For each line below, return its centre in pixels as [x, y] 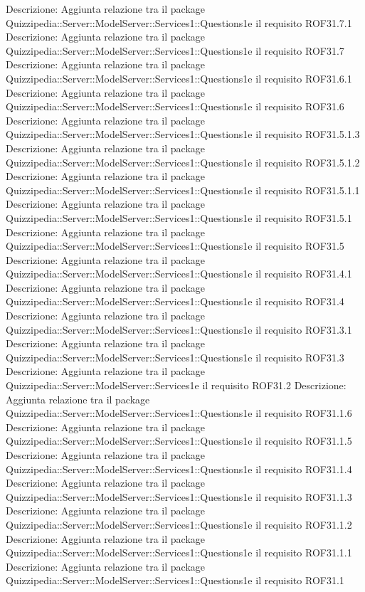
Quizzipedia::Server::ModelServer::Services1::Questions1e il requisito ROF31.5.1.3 [183, 134]
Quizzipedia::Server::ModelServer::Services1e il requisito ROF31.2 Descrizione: [176, 385]
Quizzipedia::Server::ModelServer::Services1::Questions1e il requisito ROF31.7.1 [179, 22]
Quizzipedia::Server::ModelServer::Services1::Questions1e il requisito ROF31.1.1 [179, 553]
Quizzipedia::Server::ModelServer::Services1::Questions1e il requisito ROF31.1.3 [179, 496]
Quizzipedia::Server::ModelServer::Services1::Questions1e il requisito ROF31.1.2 [179, 524]
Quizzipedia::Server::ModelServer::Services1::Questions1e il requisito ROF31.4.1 [179, 274]
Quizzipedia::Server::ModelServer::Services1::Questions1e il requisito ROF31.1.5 [179, 441]
